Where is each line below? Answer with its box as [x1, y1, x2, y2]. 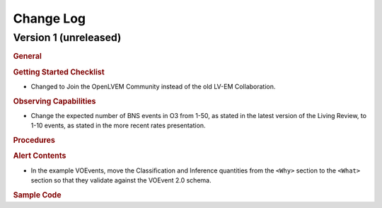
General [13, 52, 42, 62]
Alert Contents [13, 151, 66, 161]
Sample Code [13, 190, 62, 200]
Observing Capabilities [13, 96, 96, 106]
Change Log [13, 11, 86, 26]
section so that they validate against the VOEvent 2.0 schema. [30, 176, 212, 185]
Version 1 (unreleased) [13, 31, 122, 44]
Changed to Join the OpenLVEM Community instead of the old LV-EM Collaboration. [30, 82, 276, 91]
